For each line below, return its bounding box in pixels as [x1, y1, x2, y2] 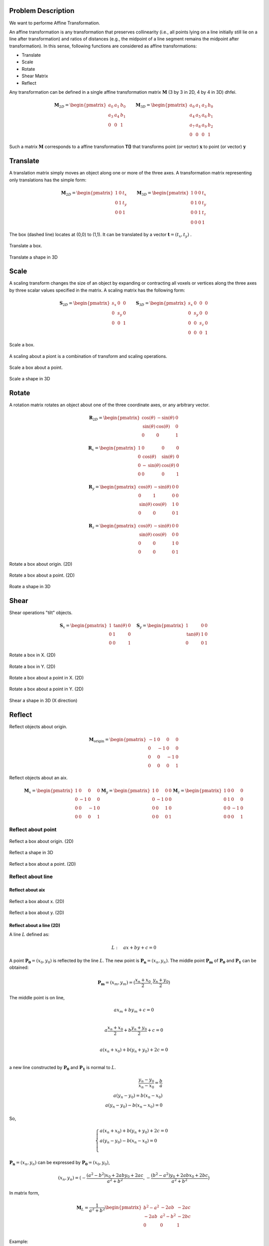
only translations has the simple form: [9, 177, 87, 183]
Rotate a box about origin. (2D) [9, 561, 73, 567]
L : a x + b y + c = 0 [111, 944, 156, 950]
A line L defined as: [9, 932, 50, 937]
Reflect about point [9, 826, 57, 833]
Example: [9, 1239, 28, 1245]
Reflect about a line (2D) [9, 922, 61, 928]
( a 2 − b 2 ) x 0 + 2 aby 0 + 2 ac [86, 1171, 144, 1179]
